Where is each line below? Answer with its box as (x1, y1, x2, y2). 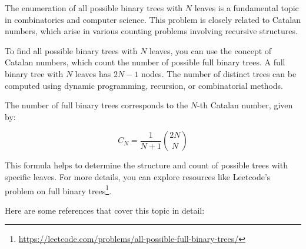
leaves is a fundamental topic (194, 2, 299, 14)
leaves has (75, 67, 111, 79)
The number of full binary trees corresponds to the (5, 99, 188, 111)
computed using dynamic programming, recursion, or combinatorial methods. (5, 79, 284, 91)
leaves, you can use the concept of (149, 44, 272, 57)
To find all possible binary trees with (5, 44, 138, 57)
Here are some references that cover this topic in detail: (5, 204, 205, 216)
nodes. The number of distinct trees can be (141, 67, 297, 79)
